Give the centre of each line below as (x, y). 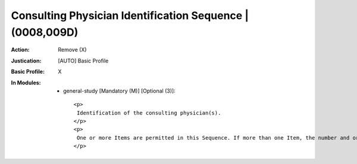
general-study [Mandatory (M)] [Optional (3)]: (119, 91)
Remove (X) (72, 50)
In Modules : (26, 83)
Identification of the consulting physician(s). (149, 113)
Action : (20, 50)
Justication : (26, 61)
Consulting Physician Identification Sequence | (130, 15)
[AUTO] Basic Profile (83, 61)
